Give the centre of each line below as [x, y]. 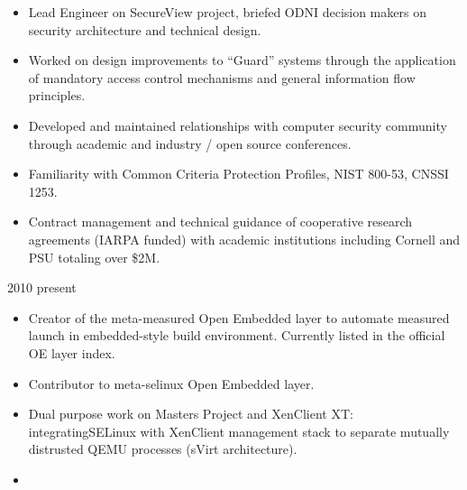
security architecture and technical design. [145, 29]
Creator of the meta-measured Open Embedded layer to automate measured [239, 317]
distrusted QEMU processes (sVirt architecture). [163, 449]
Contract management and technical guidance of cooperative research [220, 222]
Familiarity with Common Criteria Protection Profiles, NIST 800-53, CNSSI [238, 174]
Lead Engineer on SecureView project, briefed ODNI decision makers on [227, 12]
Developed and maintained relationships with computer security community [238, 125]
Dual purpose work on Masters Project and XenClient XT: [191, 414]
